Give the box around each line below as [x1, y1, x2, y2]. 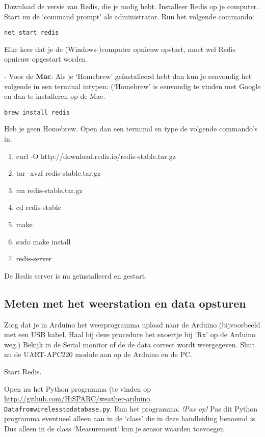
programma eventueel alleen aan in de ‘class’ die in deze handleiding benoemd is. [4, 413, 257, 424]
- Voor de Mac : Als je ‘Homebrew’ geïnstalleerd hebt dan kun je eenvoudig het [4, 71, 252, 81]
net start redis [4, 29, 59, 37]
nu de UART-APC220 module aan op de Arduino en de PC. [4, 349, 192, 360]
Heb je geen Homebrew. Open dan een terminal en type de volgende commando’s [4, 123, 258, 134]
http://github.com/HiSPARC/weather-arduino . [4, 393, 152, 404]
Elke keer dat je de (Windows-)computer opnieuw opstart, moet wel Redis [4, 43, 236, 54]
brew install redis [4, 108, 70, 116]
